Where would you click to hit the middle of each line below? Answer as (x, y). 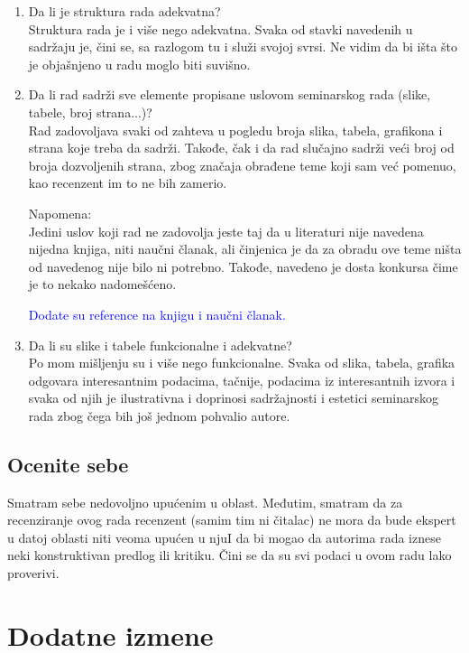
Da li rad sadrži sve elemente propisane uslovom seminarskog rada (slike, (230, 94)
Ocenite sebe (68, 464)
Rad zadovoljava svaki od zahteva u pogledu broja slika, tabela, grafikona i (235, 130)
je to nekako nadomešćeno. (102, 284)
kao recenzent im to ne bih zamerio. (128, 183)
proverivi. (33, 573)
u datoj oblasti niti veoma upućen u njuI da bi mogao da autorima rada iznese (224, 537)
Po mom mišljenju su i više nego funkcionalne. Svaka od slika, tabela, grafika (242, 363)
